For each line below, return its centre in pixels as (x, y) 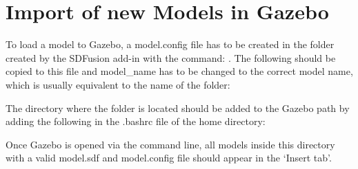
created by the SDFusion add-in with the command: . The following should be (171, 57)
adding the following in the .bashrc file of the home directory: (136, 121)
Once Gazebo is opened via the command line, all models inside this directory (170, 144)
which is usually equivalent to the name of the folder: (118, 84)
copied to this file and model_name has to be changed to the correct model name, (179, 71)
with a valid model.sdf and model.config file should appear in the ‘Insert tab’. (169, 158)
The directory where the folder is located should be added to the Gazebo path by (178, 108)
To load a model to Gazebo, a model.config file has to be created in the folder (170, 44)
